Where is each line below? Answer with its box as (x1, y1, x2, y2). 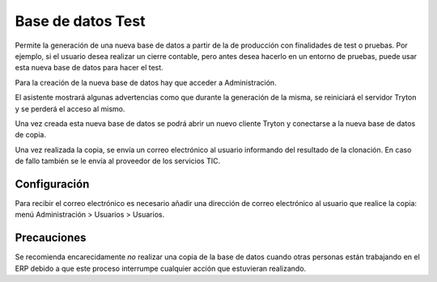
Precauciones (15, 231, 87, 245)
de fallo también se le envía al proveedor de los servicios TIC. (15, 156, 221, 166)
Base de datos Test (15, 12, 146, 30)
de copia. (15, 130, 46, 140)
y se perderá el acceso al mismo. (15, 103, 125, 113)
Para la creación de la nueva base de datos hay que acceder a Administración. (15, 78, 277, 87)
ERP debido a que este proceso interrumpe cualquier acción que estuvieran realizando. (15, 263, 307, 273)
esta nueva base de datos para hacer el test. (15, 63, 163, 73)
